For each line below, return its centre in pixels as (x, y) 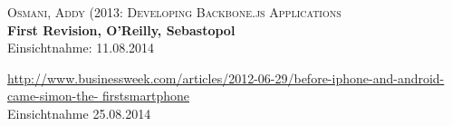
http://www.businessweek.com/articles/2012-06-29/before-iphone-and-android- (226, 78)
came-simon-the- (53, 96)
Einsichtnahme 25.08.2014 (79, 113)
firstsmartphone (146, 96)
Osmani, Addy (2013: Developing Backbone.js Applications (174, 12)
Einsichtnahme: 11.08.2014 (81, 48)
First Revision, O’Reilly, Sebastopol (121, 29)
